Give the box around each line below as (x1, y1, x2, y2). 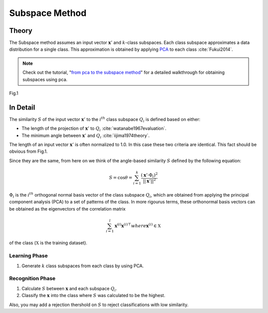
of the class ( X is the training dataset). (9, 240, 88, 246)
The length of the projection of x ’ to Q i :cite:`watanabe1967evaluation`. (21, 125, 167, 133)
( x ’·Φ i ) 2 (140, 171, 158, 179)
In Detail (9, 103, 35, 111)
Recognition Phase (9, 275, 56, 282)
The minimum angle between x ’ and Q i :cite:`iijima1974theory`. (21, 132, 150, 139)
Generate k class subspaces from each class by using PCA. (21, 263, 144, 269)
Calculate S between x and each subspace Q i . (21, 285, 118, 293)
